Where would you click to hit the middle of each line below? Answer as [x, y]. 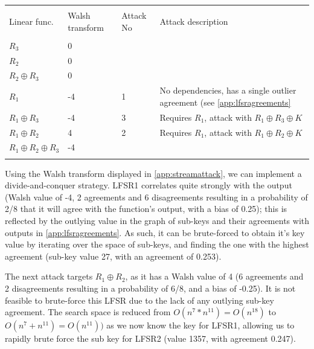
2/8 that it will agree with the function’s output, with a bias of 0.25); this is [146, 209]
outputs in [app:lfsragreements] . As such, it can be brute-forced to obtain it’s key [155, 232]
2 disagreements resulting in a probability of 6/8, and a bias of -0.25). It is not [150, 288]
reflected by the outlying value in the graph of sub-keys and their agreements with [157, 221]
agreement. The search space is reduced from [88, 312]
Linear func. [31, 21]
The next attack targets [49, 276]
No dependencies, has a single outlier [228, 90]
